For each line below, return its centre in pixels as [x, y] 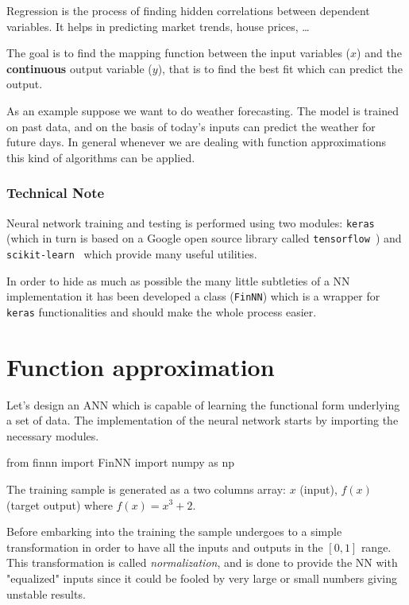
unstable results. [46, 593]
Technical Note [56, 193]
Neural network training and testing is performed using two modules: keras [191, 222]
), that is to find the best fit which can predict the [280, 68]
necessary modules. [53, 435]
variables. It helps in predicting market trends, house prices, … [158, 26]
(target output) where [60, 504]
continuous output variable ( [79, 68]
